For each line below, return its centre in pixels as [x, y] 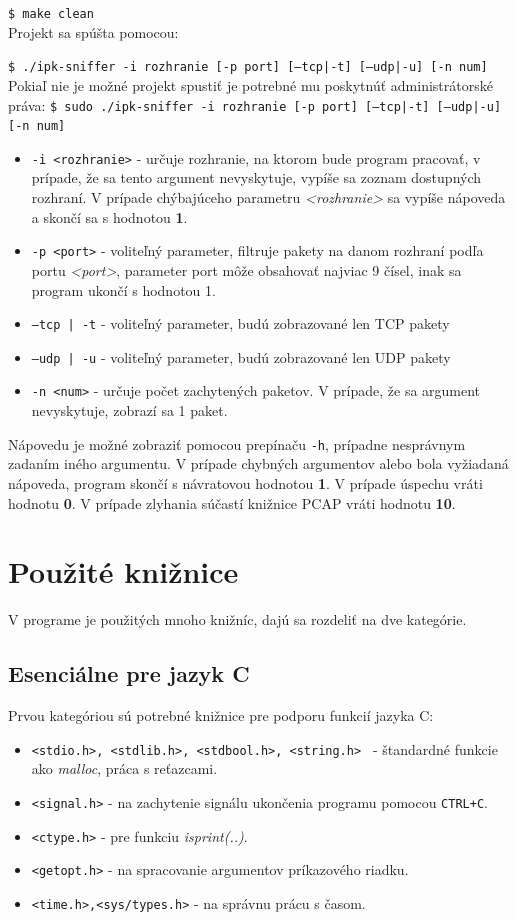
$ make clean [51, 14]
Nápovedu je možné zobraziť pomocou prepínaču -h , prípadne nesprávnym [237, 443]
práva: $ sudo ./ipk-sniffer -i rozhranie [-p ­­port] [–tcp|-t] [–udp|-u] [255, 104]
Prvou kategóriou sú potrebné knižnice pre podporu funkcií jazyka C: [221, 715]
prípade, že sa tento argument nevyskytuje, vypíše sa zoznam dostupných [256, 177]
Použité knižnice [123, 571]
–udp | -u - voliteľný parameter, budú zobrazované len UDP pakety [241, 356]
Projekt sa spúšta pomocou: [93, 31]
